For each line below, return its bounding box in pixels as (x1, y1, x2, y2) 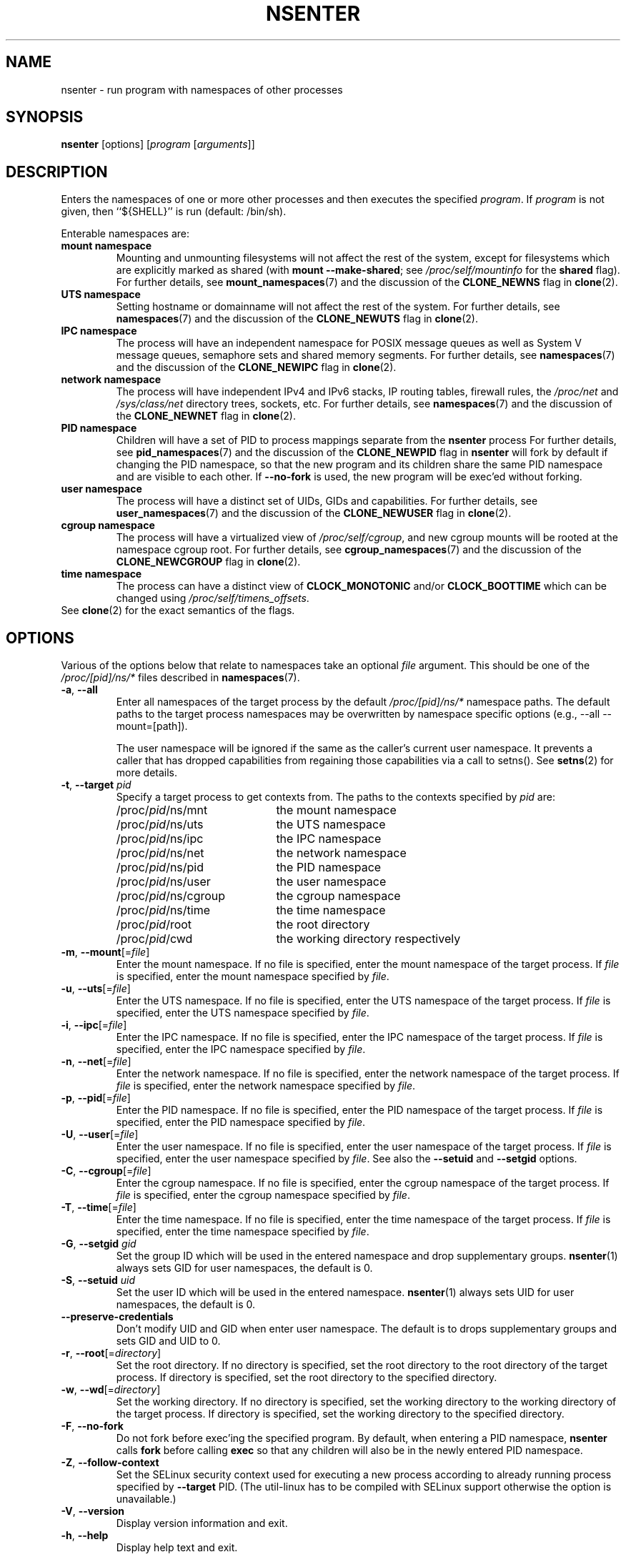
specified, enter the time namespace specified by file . (116, 1225, 369, 1238)
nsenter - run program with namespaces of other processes (61, 83, 343, 96)
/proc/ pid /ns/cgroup (116, 889, 226, 904)
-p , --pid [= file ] (61, 1092, 131, 1104)
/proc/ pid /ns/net (116, 846, 204, 861)
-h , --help (61, 1529, 109, 1542)
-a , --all (61, 683, 98, 696)
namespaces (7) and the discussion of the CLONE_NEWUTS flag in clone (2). (116, 312, 479, 325)
